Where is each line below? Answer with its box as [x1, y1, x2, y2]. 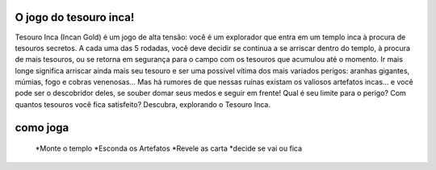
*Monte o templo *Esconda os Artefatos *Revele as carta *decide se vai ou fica [35, 143, 303, 153]
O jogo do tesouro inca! [15, 10, 135, 24]
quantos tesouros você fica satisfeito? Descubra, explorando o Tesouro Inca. [15, 99, 270, 109]
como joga [15, 121, 69, 135]
